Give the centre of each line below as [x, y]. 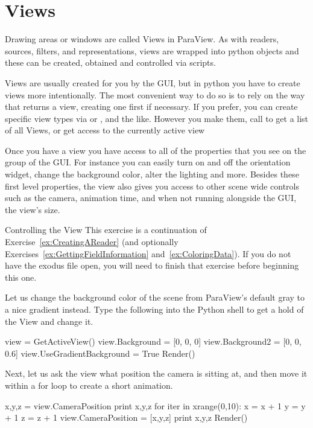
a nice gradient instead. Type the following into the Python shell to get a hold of [154, 309]
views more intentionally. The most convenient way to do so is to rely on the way [155, 94]
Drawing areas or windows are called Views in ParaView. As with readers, [142, 39]
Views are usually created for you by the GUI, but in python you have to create [153, 82]
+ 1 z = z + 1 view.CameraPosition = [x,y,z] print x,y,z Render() [126, 417]
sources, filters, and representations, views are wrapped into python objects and [152, 50]
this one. [21, 277]
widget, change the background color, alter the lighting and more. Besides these [152, 174]
